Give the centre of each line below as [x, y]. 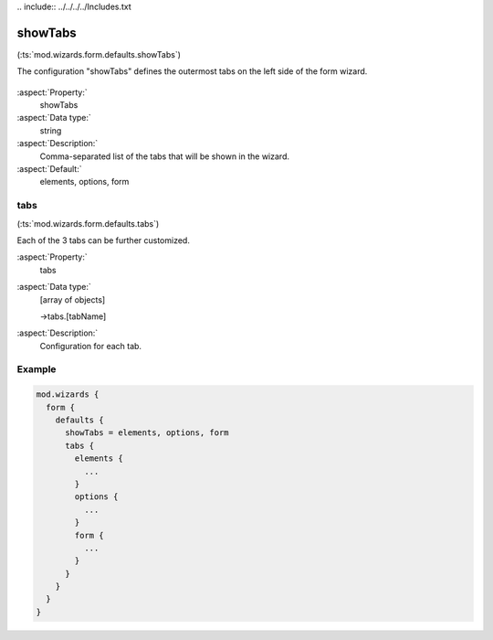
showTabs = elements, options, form [147, 433]
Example [37, 369]
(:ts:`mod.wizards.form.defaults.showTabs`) [99, 54]
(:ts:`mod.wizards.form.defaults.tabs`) [88, 223]
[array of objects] [73, 299]
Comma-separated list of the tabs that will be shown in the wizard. [164, 156]
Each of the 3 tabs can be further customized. [104, 240]
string [51, 130]
